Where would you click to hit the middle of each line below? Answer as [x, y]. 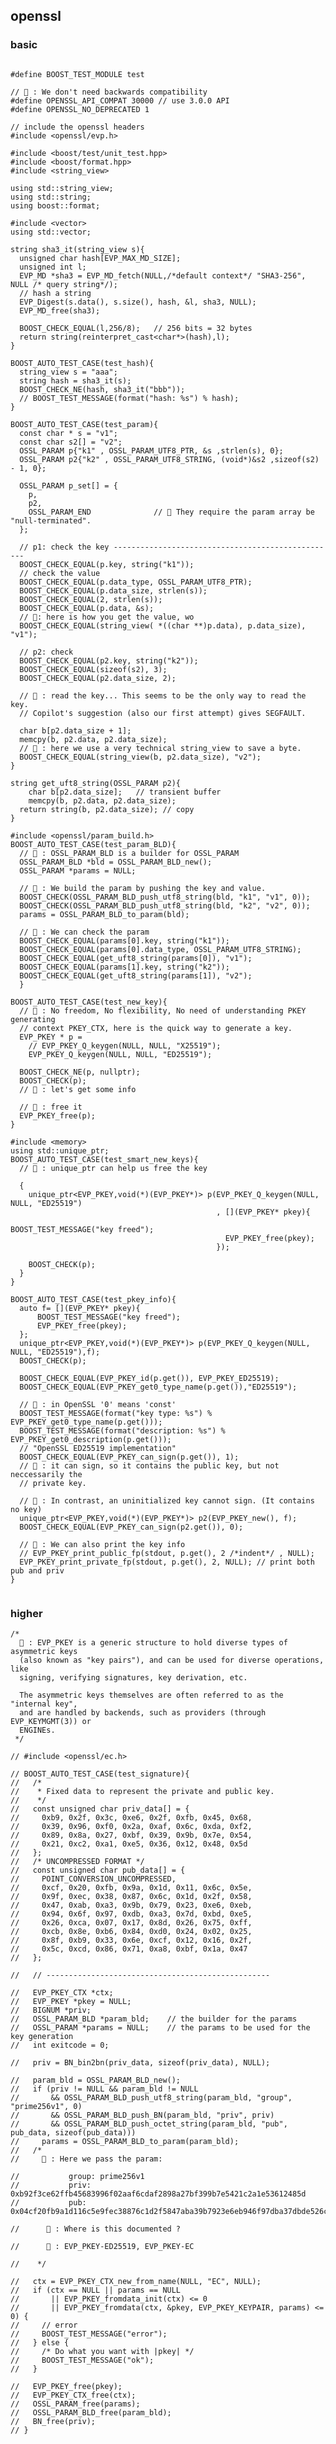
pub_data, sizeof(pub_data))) [73, 2132]
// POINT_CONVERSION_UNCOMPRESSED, [93, 1879]
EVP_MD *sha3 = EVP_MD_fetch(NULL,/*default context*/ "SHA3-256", [163, 275]
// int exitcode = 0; [60, 2045]
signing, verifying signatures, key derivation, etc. [133, 1677]
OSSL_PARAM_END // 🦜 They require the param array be [171, 512]
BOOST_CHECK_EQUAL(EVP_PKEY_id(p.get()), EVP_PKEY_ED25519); [149, 1378]
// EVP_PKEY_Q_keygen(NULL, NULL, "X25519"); [125, 1045]
